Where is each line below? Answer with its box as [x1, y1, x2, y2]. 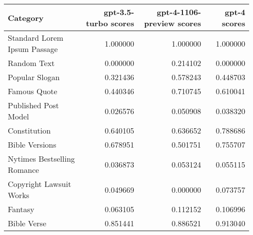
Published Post [8, 100, 59, 111]
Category [8, 12, 44, 23]
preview [144, 17, 175, 29]
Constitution [8, 125, 51, 136]
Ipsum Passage [8, 43, 58, 54]
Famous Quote [8, 85, 57, 97]
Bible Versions [8, 139, 56, 150]
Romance [8, 164, 39, 175]
